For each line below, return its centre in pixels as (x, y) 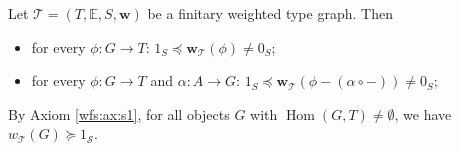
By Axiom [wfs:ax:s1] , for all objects (119, 113)
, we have (423, 113)
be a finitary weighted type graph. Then (270, 13)
